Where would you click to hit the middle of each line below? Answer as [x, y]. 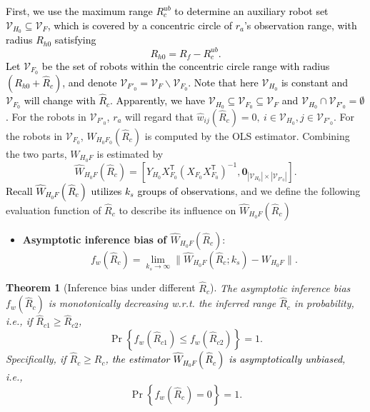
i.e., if [19, 321]
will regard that [159, 116]
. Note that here [223, 82]
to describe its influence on [177, 210]
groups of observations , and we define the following [249, 190]
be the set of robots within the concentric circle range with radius [186, 66]
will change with [60, 100]
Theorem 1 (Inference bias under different [101, 287]
